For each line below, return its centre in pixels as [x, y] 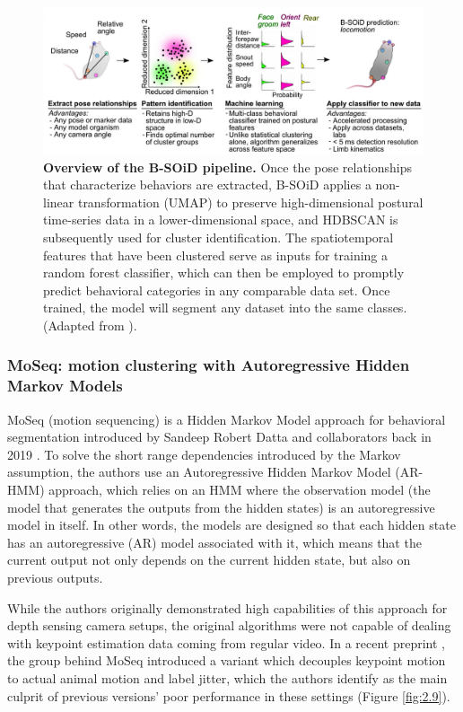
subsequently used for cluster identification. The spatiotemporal [218, 237]
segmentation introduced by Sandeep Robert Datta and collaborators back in [219, 437]
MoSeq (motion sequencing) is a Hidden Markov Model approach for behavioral [227, 419]
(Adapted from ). [90, 325]
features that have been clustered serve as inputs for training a [216, 255]
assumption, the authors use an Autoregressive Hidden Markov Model [199, 472]
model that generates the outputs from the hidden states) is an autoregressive [221, 507]
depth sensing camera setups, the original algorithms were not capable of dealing [229, 625]
